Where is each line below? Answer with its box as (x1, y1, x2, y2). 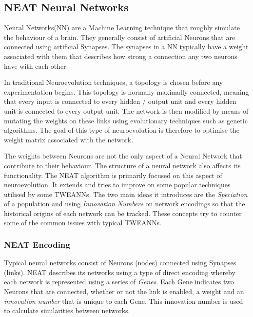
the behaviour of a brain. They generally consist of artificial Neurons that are (4, 32, 235, 42)
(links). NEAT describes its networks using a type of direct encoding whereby (4, 267, 235, 277)
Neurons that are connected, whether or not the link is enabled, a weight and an (4, 286, 244, 297)
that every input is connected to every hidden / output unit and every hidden (4, 96, 236, 106)
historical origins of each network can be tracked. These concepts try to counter (4, 208, 242, 218)
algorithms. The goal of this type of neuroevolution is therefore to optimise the (4, 125, 240, 135)
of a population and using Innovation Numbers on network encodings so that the (4, 198, 245, 209)
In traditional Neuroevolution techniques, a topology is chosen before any (4, 77, 223, 87)
